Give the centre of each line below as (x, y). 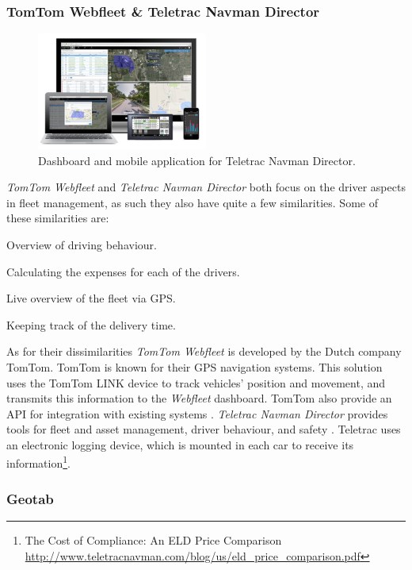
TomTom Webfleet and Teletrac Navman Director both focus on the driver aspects (206, 187)
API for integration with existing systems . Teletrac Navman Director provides (197, 413)
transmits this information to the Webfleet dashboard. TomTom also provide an (199, 398)
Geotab (30, 498)
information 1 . (38, 462)
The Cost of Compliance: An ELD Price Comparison (153, 539)
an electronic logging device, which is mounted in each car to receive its (180, 444)
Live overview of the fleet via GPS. (91, 298)
